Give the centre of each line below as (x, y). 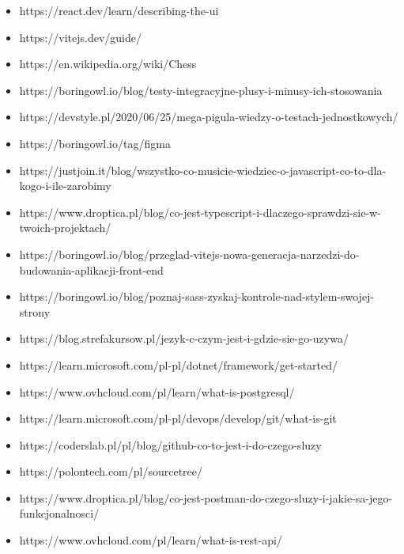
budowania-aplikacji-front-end (91, 269)
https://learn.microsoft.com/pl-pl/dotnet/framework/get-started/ (178, 364)
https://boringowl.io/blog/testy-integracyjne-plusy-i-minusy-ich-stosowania (201, 90)
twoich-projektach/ (65, 228)
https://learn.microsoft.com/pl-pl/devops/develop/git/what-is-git (178, 418)
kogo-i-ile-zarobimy (65, 186)
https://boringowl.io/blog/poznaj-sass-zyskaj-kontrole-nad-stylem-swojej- (197, 296)
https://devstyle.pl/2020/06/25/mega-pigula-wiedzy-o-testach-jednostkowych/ (209, 117)
